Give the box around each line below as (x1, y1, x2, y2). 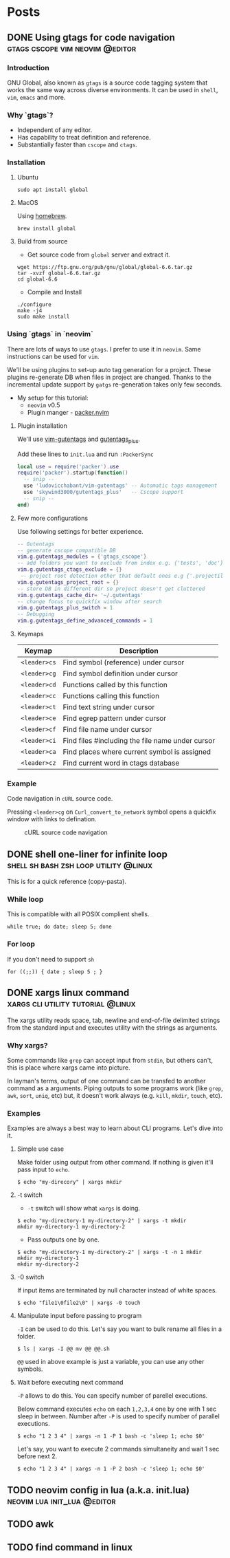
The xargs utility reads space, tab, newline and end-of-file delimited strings (7, 1016, 220, 1024)
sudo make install (16, 314, 70, 321)
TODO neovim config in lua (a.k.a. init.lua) (7, 1484, 190, 1496)
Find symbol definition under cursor (62, 669, 179, 678)
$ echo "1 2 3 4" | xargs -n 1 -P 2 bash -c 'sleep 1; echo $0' (16, 1466, 205, 1473)
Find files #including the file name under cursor (62, 736, 216, 746)
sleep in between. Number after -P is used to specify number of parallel (16, 1412, 220, 1420)
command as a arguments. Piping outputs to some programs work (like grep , (7, 1084, 223, 1092)
